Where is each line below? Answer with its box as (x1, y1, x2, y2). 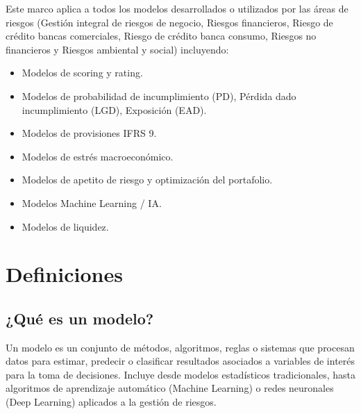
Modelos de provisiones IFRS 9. (22, 126, 157, 140)
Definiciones (6, 260, 123, 288)
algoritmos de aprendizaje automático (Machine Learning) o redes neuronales (6, 381, 334, 395)
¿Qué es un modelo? (6, 307, 154, 329)
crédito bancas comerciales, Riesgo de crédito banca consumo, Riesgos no (6, 28, 317, 43)
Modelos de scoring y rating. (22, 65, 143, 80)
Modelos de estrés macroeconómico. (22, 149, 174, 163)
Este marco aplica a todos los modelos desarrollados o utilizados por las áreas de (6, 1, 349, 15)
